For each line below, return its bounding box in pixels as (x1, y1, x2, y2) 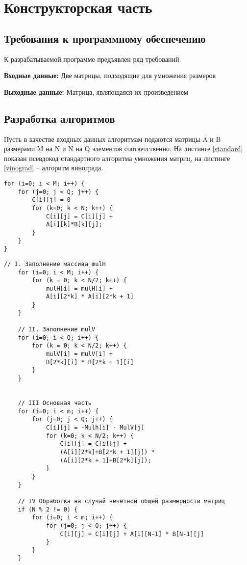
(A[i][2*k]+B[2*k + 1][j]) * (60, 448, 155, 456)
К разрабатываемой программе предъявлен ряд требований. (4, 54, 181, 64)
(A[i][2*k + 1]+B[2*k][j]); (60, 457, 151, 464)
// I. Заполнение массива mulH (4, 260, 106, 268)
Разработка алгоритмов (4, 110, 115, 126)
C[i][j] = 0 (32, 196, 71, 204)
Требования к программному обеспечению (4, 30, 206, 46)
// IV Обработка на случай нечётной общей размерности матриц (18, 497, 225, 505)
